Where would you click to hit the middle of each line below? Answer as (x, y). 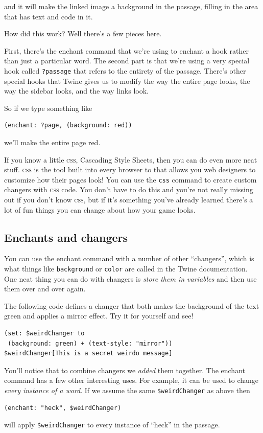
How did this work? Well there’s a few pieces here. (83, 33)
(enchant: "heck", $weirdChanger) (63, 408)
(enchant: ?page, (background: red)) (68, 126)
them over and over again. (45, 289)
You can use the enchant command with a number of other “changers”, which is (129, 258)
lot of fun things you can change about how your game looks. (100, 209)
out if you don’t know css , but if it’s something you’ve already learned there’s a (129, 200)
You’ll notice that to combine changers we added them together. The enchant (125, 370)
